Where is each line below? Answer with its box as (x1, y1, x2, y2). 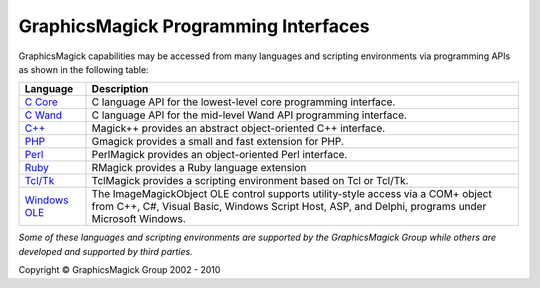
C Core (24, 95, 59, 109)
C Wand (24, 108, 63, 122)
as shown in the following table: (18, 63, 149, 75)
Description (91, 82, 149, 96)
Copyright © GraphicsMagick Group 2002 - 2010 (18, 264, 221, 276)
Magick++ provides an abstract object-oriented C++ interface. (91, 121, 386, 135)
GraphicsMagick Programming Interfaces (18, 15, 370, 37)
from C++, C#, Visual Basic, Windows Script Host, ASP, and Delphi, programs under (91, 200, 487, 214)
